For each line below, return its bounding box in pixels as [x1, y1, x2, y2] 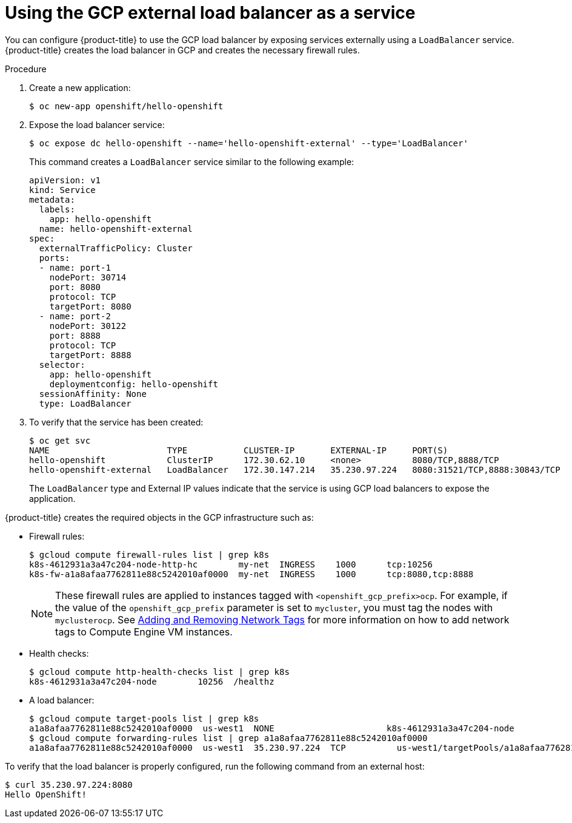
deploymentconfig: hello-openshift [49, 379, 218, 389]
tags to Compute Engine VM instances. [55, 625, 233, 638]
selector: [39, 359, 85, 370]
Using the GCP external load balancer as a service [5, 2, 416, 23]
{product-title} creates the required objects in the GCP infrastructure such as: [5, 512, 314, 523]
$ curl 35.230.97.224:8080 [5, 779, 133, 790]
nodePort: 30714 [49, 272, 127, 282]
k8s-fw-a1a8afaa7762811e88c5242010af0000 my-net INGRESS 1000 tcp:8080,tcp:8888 [29, 569, 474, 579]
